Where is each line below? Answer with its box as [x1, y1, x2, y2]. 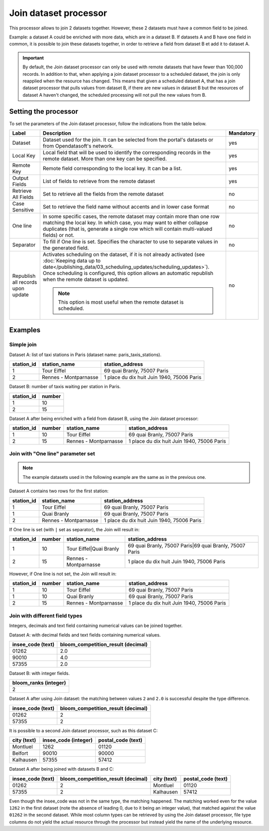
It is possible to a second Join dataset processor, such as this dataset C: [9, 727, 158, 733]
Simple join [9, 341, 37, 348]
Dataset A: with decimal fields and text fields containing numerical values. [9, 631, 161, 638]
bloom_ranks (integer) [12, 679, 66, 686]
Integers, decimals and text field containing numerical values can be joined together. [9, 623, 183, 628]
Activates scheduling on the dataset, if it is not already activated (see [42, 251, 205, 258]
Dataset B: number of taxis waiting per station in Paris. [9, 384, 121, 390]
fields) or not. [42, 231, 75, 238]
